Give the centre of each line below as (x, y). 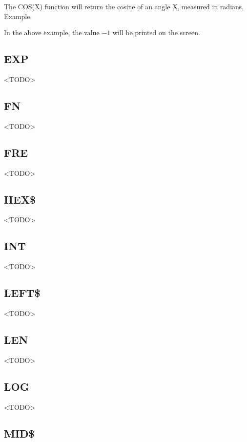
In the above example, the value (52, 32)
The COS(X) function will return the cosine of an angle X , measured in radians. (124, 6)
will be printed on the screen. (156, 32)
